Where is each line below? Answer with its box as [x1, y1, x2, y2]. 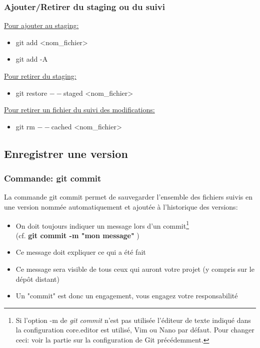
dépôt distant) [15, 273, 60, 284]
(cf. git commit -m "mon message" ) [15, 230, 139, 240]
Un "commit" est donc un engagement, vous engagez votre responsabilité [15, 290, 238, 301]
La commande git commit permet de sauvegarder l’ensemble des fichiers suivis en [4, 192, 252, 202]
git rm [15, 121, 35, 131]
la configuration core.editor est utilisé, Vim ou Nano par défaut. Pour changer [15, 324, 254, 335]
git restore [15, 87, 47, 98]
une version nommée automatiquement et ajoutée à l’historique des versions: [4, 201, 238, 212]
